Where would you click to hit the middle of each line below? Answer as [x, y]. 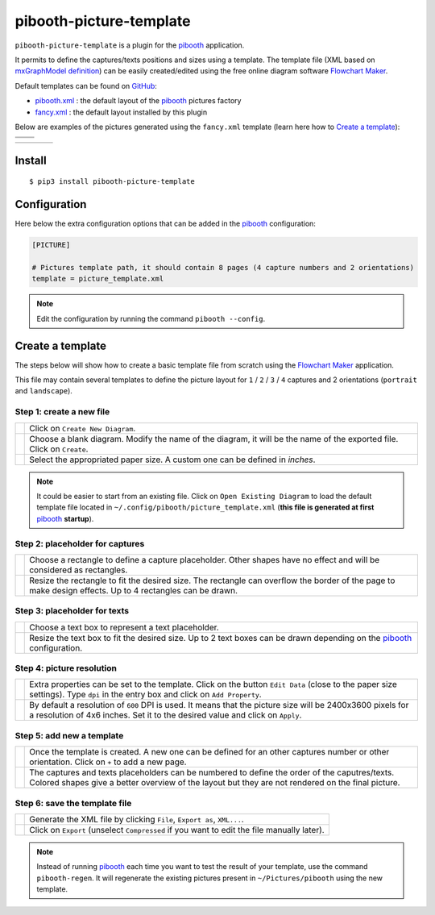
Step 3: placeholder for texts [72, 611]
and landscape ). [43, 391]
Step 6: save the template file [73, 803]
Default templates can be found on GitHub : [86, 85]
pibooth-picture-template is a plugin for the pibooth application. [130, 45]
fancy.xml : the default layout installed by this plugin [121, 112]
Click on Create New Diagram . [83, 428]
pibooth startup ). [65, 518]
